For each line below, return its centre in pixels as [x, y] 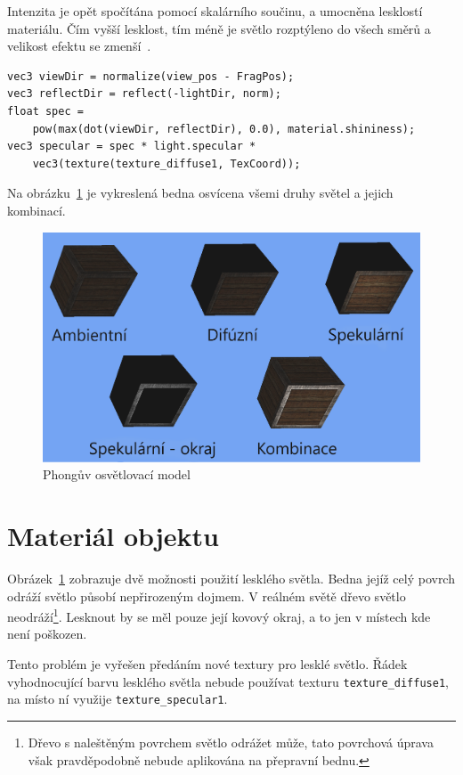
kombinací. [37, 210]
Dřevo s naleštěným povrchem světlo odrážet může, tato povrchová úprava [231, 742]
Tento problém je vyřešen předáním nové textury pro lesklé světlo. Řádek [207, 664]
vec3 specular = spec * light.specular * [132, 147]
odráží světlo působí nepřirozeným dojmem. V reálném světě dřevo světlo [207, 596]
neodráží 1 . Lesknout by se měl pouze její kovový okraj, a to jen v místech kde [219, 615]
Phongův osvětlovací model [117, 474]
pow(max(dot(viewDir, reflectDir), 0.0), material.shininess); [224, 129]
